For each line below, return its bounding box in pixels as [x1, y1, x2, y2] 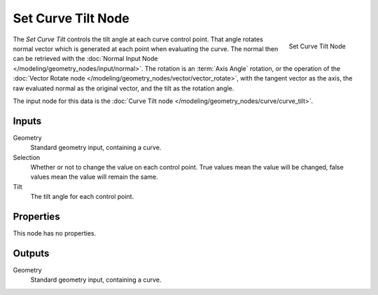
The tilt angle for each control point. [30, 193, 134, 201]
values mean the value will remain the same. [30, 172, 158, 181]
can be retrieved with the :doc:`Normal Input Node [13, 55, 158, 63]
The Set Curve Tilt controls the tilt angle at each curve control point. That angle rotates [13, 35, 264, 43]
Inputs [13, 115, 42, 127]
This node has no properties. [13, 229, 97, 238]
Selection [13, 153, 41, 161]
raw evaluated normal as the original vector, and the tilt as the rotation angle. [13, 84, 234, 92]
